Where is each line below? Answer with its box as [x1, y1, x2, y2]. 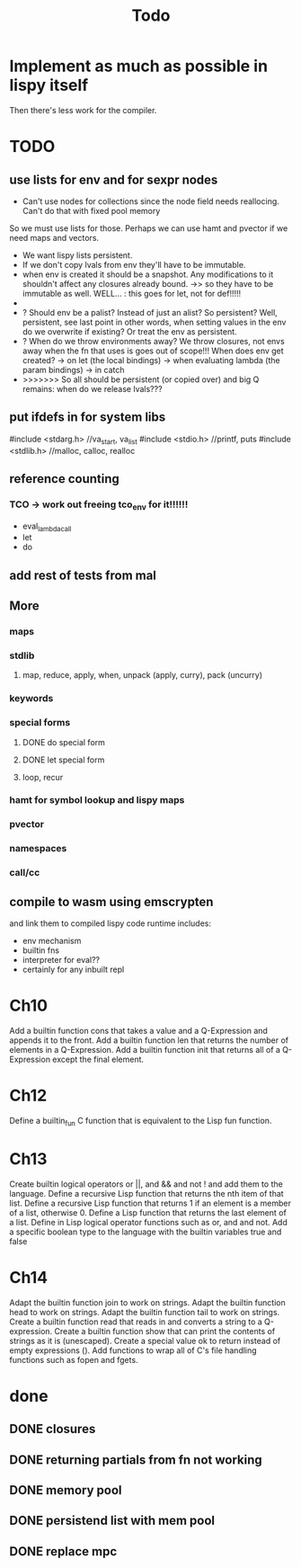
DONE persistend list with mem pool [9, 1513, 216, 1528]
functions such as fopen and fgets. [9, 1354, 138, 1365]
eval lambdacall [22, 521, 72, 533]
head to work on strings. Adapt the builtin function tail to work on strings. [9, 1306, 280, 1317]
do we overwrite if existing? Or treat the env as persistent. [22, 325, 237, 337]
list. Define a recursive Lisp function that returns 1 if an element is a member [9, 1198, 292, 1208]
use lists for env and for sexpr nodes [9, 172, 218, 187]
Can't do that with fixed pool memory [22, 205, 161, 216]
